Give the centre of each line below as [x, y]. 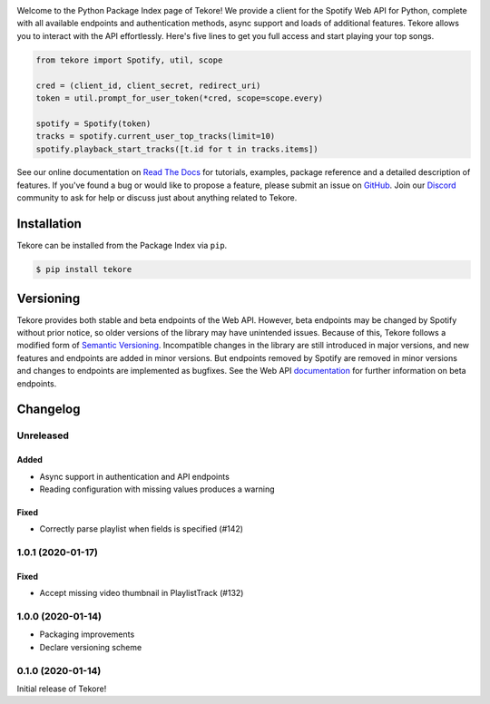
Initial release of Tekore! [62, 689]
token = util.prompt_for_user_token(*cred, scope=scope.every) [180, 98]
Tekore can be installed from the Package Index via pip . [122, 246]
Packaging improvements [87, 634]
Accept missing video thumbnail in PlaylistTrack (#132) [142, 593]
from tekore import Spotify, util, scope [129, 60]
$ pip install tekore [84, 269]
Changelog [49, 410]
